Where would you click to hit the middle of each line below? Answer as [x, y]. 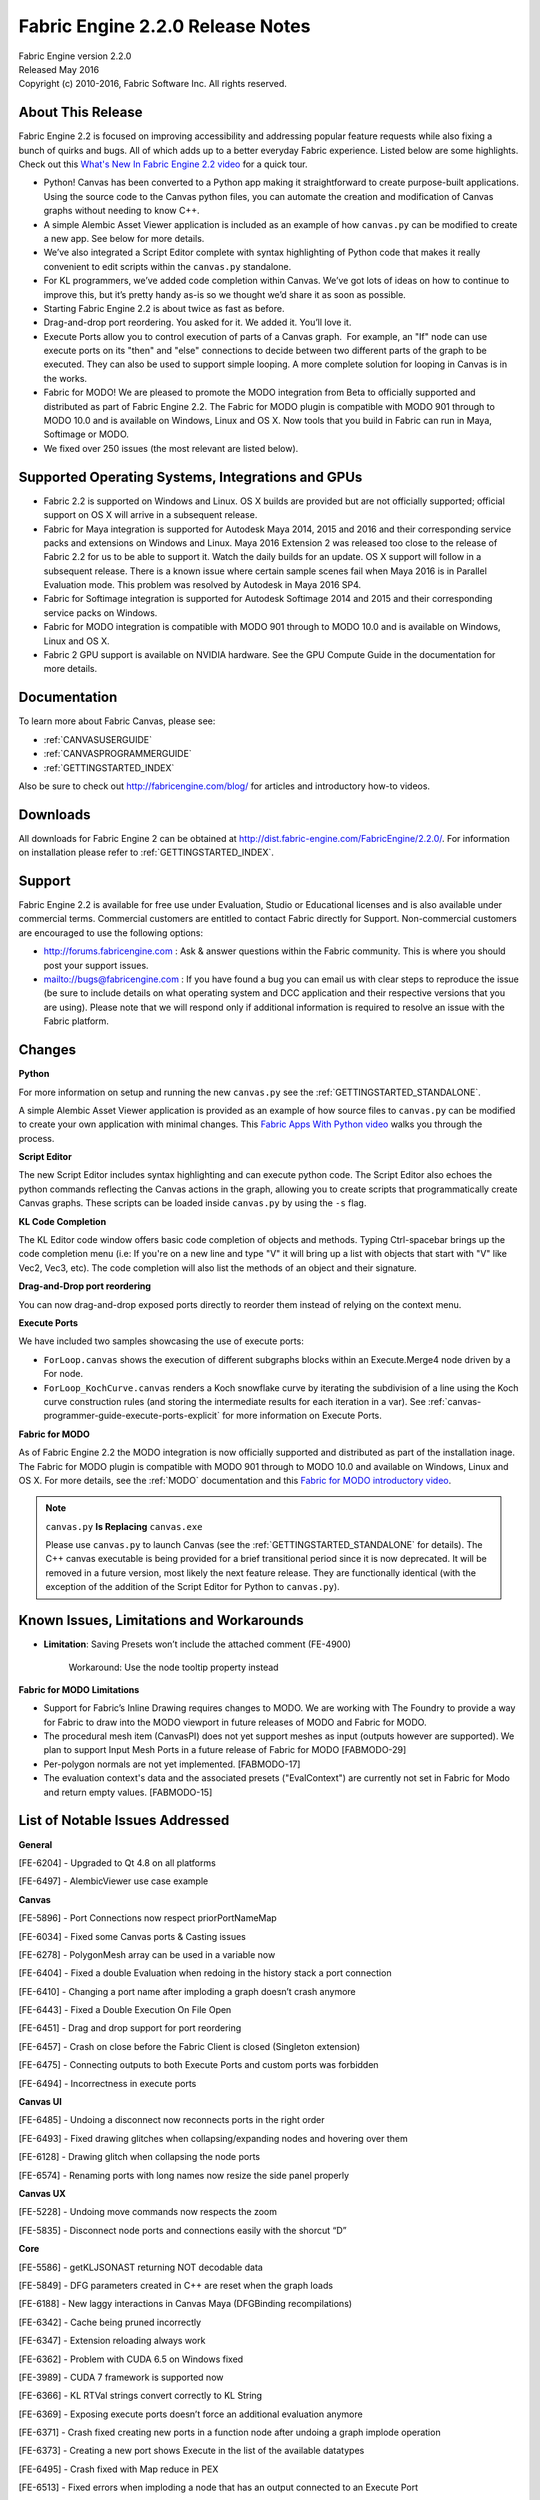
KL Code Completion [62, 1221]
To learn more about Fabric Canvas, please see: [117, 721]
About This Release [80, 112]
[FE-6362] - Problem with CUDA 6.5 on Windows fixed [131, 2359]
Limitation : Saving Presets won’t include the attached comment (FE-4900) [197, 1644]
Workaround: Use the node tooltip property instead [173, 1667]
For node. [63, 1374]
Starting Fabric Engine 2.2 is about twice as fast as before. [164, 308]
